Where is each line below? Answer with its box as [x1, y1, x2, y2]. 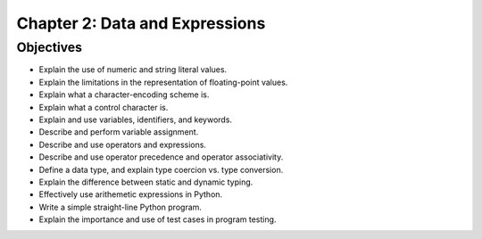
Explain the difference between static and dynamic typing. [38, 177, 253, 187]
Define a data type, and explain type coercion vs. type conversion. [38, 164, 284, 175]
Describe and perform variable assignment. [38, 127, 199, 137]
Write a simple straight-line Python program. [38, 202, 203, 212]
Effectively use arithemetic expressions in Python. [38, 189, 223, 200]
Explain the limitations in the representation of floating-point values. [38, 77, 288, 87]
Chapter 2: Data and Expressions [16, 13, 266, 33]
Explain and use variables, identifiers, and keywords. [38, 114, 232, 125]
